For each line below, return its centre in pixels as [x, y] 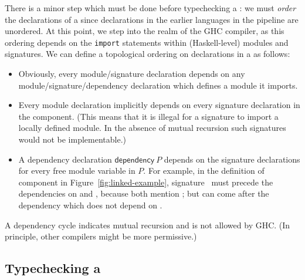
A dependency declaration [65, 159]
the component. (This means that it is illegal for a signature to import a [148, 116]
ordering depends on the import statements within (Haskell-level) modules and [147, 42]
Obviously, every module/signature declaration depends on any [132, 74]
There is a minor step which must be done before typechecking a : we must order [150, 8]
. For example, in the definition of [204, 171]
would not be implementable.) [72, 139]
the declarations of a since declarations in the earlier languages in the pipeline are [152, 19]
